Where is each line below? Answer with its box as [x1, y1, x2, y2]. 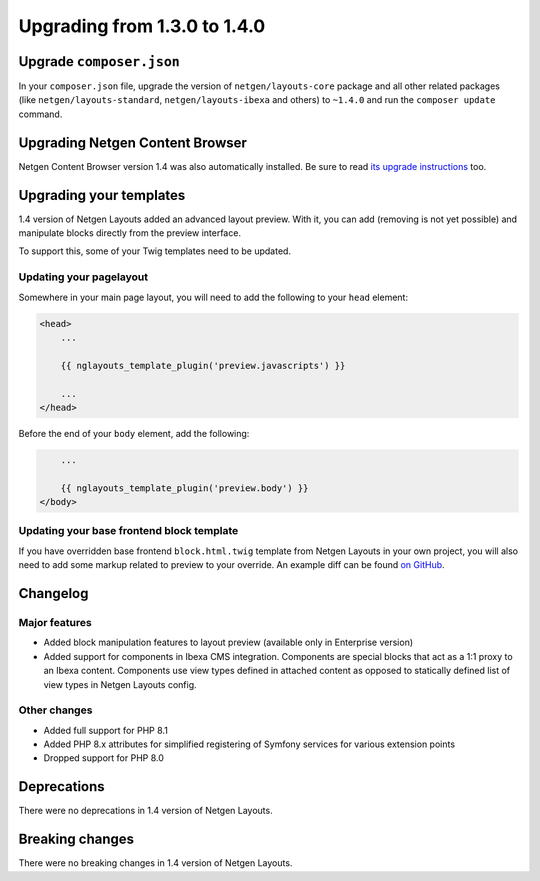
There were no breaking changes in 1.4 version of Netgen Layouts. [18, 857, 293, 869]
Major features [18, 615, 92, 629]
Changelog [18, 585, 89, 602]
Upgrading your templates [18, 186, 186, 204]
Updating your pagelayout [18, 270, 149, 284]
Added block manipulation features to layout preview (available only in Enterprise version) [43, 636, 414, 649]
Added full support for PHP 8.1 [43, 724, 169, 736]
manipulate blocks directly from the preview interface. [18, 227, 242, 239]
